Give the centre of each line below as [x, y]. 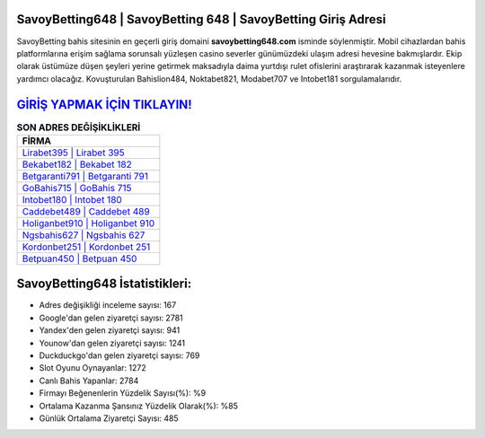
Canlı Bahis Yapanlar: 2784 [89, 381]
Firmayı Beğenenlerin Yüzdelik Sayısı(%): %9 [123, 393]
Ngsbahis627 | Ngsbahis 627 [84, 235]
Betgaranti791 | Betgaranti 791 [85, 176]
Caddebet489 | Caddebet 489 [86, 211]
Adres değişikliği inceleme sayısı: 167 [108, 305]
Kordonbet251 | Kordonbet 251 [86, 247]
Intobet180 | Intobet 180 [72, 199]
